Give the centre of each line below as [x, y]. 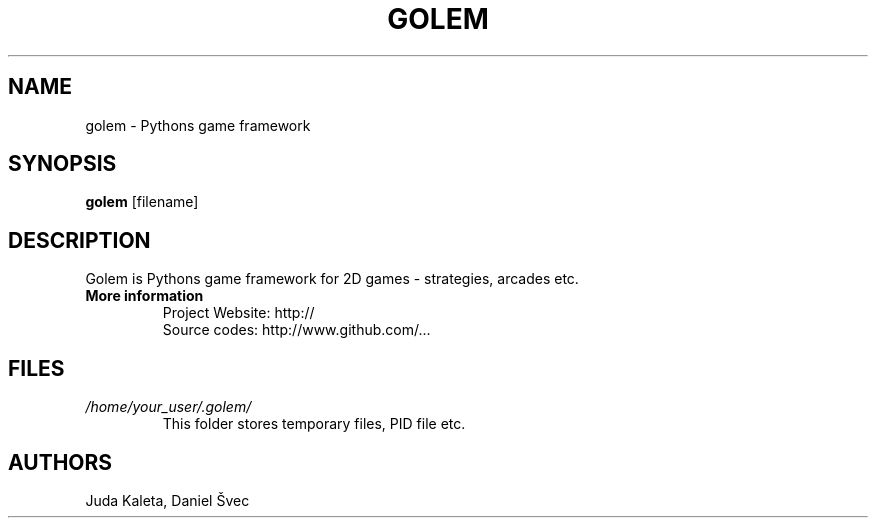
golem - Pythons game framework [198, 125]
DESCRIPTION [79, 240]
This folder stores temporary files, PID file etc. [314, 424]
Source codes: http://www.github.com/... [296, 330]
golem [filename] [142, 202]
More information [144, 296]
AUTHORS [60, 462]
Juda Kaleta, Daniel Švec [167, 500]
